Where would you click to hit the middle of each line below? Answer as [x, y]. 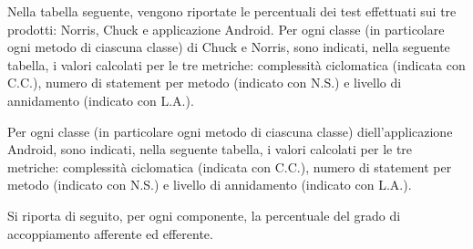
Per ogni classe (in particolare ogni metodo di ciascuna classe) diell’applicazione [230, 131]
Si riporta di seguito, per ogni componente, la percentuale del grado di [204, 215]
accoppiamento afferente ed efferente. [110, 233]
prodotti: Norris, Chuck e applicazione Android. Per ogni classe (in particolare [226, 29]
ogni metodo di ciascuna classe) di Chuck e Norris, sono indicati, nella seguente [229, 47]
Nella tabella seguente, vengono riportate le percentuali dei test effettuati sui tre [232, 11]
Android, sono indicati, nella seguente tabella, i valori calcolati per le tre [210, 149]
